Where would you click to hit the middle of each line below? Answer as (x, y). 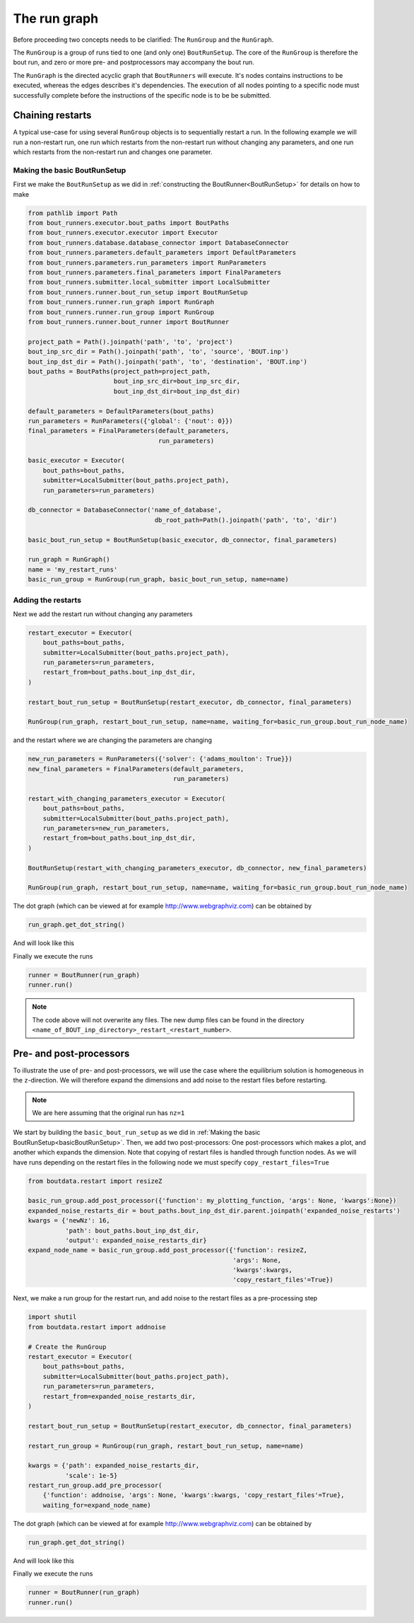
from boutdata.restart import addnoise (97, 1327)
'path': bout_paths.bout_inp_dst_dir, (132, 1230)
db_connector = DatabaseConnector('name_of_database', (125, 510)
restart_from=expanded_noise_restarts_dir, (119, 1396)
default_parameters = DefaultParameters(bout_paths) (121, 411)
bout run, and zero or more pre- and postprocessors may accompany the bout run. (134, 62)
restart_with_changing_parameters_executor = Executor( (127, 798)
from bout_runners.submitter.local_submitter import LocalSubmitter (149, 282)
